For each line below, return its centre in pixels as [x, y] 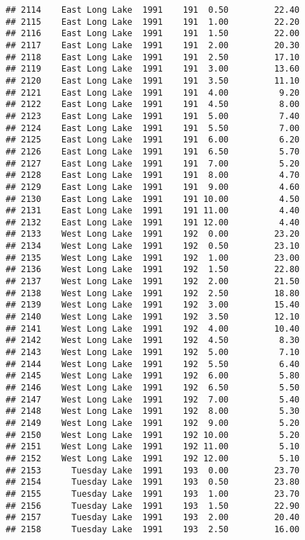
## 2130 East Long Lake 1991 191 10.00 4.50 [153, 199]
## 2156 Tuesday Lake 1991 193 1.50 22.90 [153, 506]
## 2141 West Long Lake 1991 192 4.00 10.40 [153, 328]
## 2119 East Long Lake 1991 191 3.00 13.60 [153, 69]
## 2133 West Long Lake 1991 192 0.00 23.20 [153, 234]
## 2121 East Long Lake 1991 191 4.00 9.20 [153, 92]
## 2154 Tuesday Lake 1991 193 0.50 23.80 [153, 482]
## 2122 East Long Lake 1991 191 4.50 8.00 [153, 105]
